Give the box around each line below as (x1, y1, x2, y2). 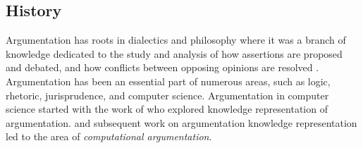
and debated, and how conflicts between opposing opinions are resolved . (6, 60, 319, 75)
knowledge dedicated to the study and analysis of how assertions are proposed (6, 46, 343, 61)
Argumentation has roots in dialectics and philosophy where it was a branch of (6, 32, 346, 47)
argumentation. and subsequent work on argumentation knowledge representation (6, 115, 357, 130)
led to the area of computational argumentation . (6, 129, 212, 144)
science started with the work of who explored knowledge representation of (6, 101, 328, 116)
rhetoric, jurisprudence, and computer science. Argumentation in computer (6, 87, 329, 102)
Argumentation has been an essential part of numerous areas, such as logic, (6, 73, 331, 88)
